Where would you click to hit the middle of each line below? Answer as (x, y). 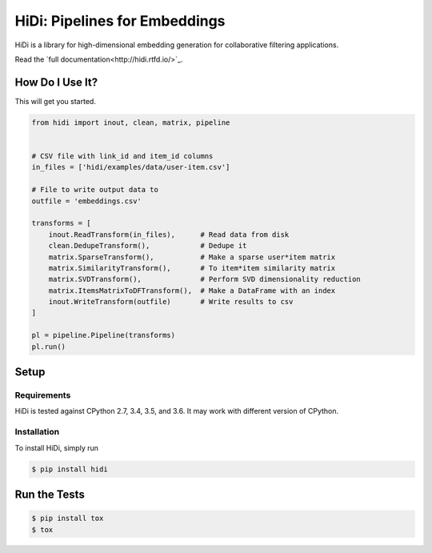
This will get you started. (55, 101)
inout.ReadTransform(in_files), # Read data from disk (169, 234)
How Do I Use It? (56, 82)
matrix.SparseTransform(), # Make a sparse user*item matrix (192, 257)
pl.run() (49, 347)
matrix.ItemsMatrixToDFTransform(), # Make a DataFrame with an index (192, 291)
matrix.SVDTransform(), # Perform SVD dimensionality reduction (205, 279)
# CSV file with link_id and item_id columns (122, 156)
